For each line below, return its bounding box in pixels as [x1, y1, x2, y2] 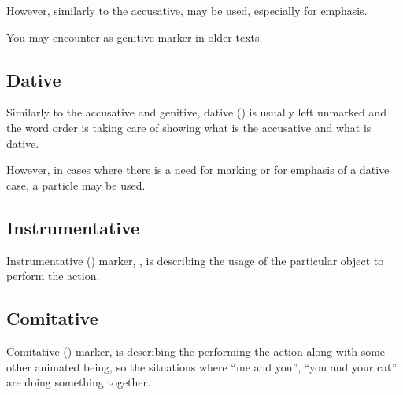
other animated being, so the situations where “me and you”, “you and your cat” [6, 358, 397, 375]
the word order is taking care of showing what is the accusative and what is [6, 119, 372, 135]
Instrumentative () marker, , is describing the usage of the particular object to [6, 252, 384, 268]
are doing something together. [6, 374, 150, 390]
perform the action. [6, 268, 100, 284]
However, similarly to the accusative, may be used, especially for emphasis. [6, 2, 368, 18]
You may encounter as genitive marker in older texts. [6, 28, 263, 45]
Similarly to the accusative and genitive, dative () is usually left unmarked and [6, 104, 386, 120]
